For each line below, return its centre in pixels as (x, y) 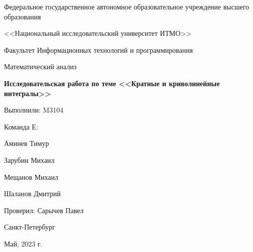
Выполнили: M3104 (34, 110)
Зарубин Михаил (29, 160)
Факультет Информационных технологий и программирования (99, 50)
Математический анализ (40, 66)
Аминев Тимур (26, 143)
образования (22, 16)
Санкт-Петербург (30, 227)
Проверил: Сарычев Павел (44, 210)
